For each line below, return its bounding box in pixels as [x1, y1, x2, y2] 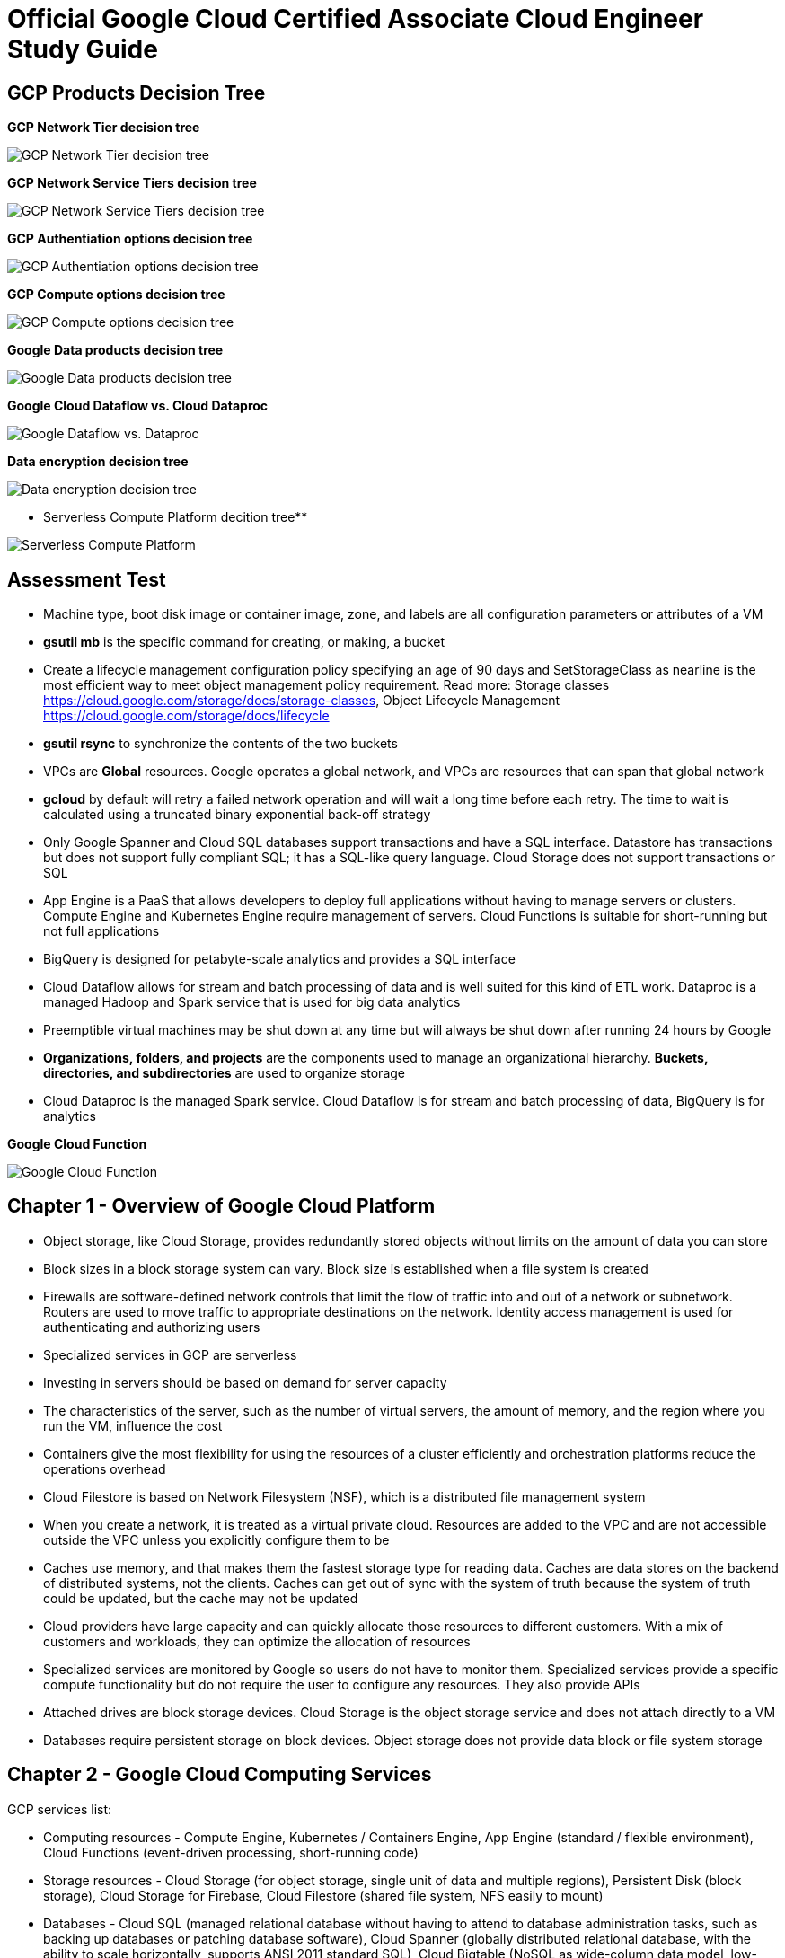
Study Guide [7, 34, 158, 65]
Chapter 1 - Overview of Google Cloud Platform [7, 1195, 436, 1218]
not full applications [43, 923, 160, 939]
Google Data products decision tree [7, 342, 224, 358]
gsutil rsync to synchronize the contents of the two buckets [43, 736, 398, 752]
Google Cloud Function [7, 1136, 147, 1152]
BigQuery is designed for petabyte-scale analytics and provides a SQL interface [43, 951, 516, 967]
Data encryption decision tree [7, 454, 189, 470]
